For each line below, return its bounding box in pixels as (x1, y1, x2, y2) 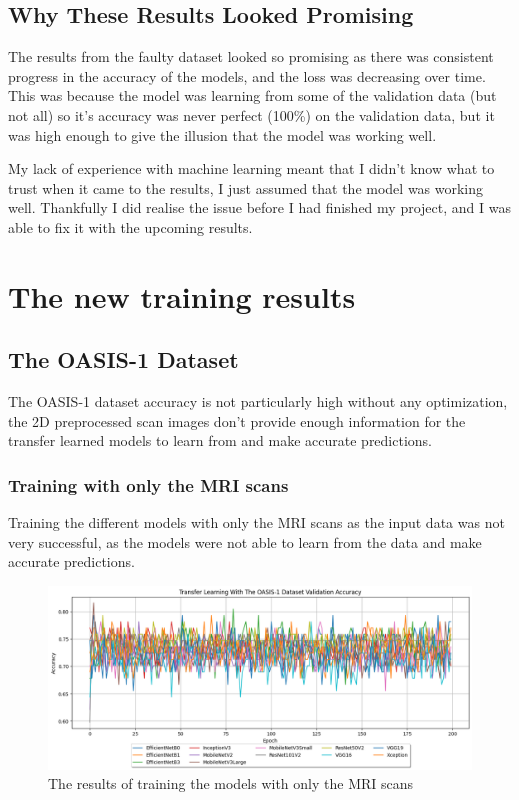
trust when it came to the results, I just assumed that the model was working (8, 177, 484, 198)
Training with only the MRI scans (8, 472, 289, 497)
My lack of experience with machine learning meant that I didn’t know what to (8, 158, 495, 179)
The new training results (8, 275, 356, 316)
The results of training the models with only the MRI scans (48, 773, 414, 794)
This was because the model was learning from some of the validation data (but (8, 85, 497, 106)
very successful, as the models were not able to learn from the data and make (8, 531, 482, 552)
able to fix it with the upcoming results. (8, 216, 253, 237)
